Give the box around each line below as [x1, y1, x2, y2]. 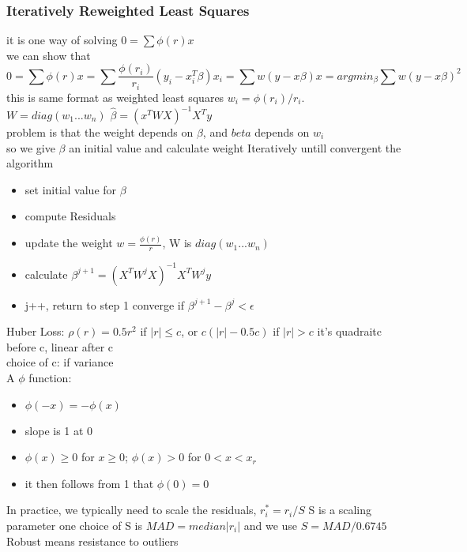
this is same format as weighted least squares [6, 88, 224, 105]
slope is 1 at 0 [24, 422, 93, 438]
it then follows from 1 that [24, 475, 154, 491]
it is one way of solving [6, 32, 118, 48]
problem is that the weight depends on [6, 124, 194, 141]
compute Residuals [24, 208, 116, 224]
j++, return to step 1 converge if [24, 296, 185, 313]
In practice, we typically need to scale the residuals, [6, 501, 257, 518]
